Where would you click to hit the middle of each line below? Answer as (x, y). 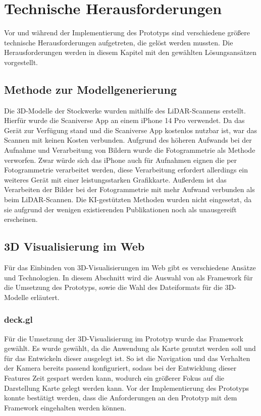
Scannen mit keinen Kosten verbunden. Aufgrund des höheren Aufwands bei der (128, 140)
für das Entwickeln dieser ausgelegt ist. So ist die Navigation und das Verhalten (127, 358)
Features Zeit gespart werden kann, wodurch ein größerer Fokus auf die (114, 378)
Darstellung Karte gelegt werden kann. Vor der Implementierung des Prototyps (127, 388)
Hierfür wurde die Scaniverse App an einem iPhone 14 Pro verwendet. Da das (124, 120)
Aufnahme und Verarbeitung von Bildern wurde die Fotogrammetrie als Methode (130, 150)
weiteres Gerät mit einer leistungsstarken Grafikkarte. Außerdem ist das (115, 179)
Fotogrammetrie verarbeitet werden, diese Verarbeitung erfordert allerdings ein (126, 170)
